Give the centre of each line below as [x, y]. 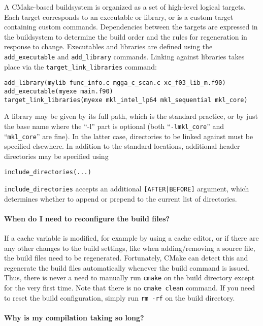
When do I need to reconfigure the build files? [87, 218]
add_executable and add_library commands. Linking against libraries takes [124, 56]
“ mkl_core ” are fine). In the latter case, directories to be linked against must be [129, 136]
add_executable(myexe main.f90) [59, 91]
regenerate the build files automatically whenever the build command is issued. [127, 267]
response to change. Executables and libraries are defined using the [108, 46]
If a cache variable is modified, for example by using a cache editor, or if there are [131, 238]
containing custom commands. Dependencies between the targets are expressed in [131, 27]
